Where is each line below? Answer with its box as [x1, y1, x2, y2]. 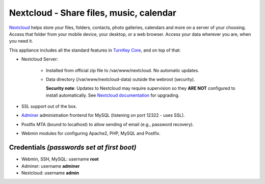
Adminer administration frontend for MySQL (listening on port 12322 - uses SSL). [21, 112, 185, 118]
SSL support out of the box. [21, 104, 78, 109]
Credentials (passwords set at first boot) [9, 143, 137, 152]
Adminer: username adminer [21, 163, 80, 169]
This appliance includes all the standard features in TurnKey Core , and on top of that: [9, 47, 181, 53]
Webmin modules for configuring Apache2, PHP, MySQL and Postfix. [21, 131, 160, 136]
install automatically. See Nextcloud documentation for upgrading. [46, 92, 180, 98]
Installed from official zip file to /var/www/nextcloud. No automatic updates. [46, 67, 200, 73]
